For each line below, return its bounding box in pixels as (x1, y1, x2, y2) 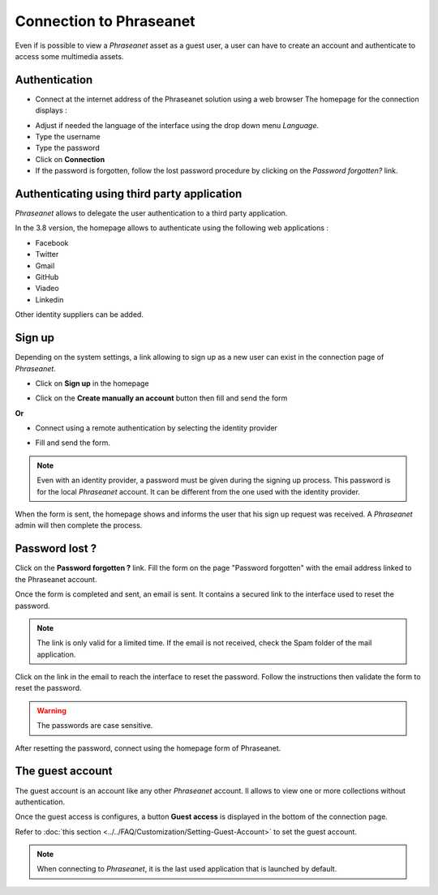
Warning (36, 705, 67, 715)
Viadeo (35, 284, 60, 293)
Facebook (35, 238, 69, 247)
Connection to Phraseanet (15, 12, 195, 30)
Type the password (35, 143, 101, 153)
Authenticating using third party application (15, 187, 243, 200)
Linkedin (35, 294, 64, 304)
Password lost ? (15, 542, 97, 555)
